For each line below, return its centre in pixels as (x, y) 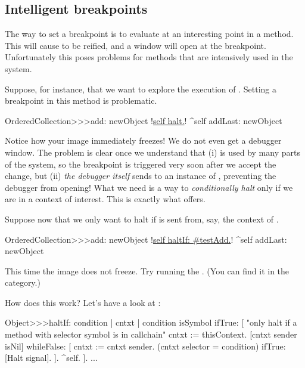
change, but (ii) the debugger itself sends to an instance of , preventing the (141, 176)
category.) (23, 282)
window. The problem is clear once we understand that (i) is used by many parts (152, 152)
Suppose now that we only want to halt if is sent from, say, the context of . (142, 219)
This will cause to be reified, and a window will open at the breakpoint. (136, 45)
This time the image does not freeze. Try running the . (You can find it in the (147, 270)
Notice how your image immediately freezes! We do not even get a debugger (143, 140)
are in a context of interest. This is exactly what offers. (105, 199)
